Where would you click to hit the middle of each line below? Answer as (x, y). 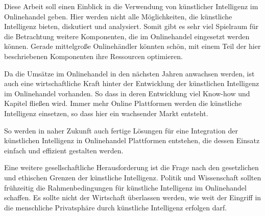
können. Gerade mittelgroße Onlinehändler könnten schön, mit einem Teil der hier (132, 46)
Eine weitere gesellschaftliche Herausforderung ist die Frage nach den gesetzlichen (131, 167)
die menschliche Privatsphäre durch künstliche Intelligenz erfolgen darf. (116, 207)
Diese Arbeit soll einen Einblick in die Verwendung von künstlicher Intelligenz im (131, 6)
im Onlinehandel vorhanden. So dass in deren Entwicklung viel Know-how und (127, 93)
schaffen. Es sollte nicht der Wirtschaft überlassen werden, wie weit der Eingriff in (133, 197)
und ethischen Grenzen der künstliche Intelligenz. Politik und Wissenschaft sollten (133, 177)
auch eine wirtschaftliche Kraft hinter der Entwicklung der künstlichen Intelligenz (132, 83)
